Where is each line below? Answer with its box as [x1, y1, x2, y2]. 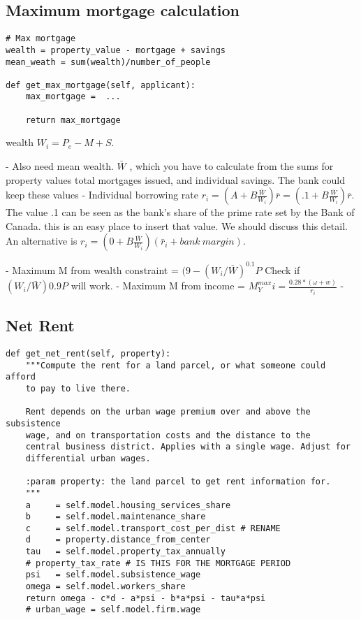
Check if [265, 262, 300, 277]
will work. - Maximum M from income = [71, 278, 245, 293]
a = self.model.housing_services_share [25, 500, 231, 510]
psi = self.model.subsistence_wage [25, 570, 201, 580]
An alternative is [6, 233, 78, 248]
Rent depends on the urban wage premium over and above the [25, 407, 311, 417]
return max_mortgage [25, 115, 121, 125]
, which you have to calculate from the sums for [129, 159, 334, 173]
